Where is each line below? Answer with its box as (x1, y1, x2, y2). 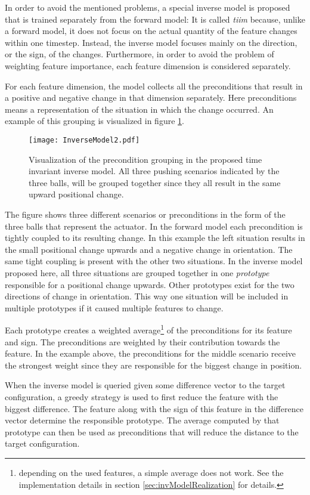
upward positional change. (29, 188, 124, 200)
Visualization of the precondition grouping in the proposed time (29, 153, 262, 165)
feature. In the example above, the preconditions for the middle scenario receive (5, 347, 296, 360)
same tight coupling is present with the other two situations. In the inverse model (5, 255, 303, 267)
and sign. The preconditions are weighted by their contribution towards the (5, 335, 280, 348)
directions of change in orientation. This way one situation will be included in (5, 290, 289, 302)
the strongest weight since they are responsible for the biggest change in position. (5, 358, 302, 371)
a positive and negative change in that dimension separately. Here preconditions (5, 91, 297, 104)
